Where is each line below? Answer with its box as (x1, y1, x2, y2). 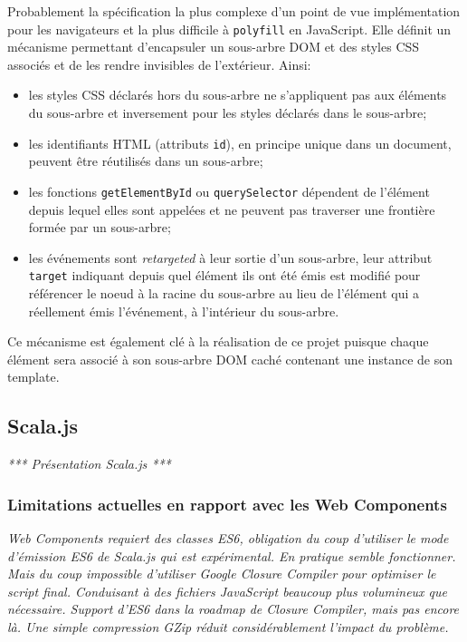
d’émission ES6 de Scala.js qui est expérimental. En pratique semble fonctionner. (7, 546, 456, 565)
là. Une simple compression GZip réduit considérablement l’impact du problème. (7, 617, 449, 636)
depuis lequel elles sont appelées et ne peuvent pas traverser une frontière (28, 199, 435, 219)
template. (7, 367, 60, 386)
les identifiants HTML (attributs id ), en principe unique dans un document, (28, 133, 452, 152)
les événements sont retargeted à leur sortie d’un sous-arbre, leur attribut (28, 248, 433, 267)
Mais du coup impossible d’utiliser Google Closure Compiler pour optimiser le (7, 564, 436, 583)
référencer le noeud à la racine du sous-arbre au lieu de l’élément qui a (28, 283, 420, 302)
